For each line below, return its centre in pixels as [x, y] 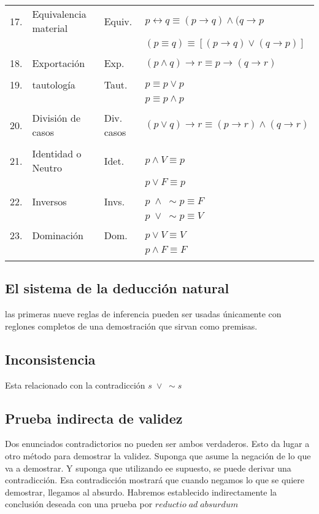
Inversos [49, 201]
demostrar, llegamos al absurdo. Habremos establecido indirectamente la [141, 492]
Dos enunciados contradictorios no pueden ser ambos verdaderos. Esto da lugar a [157, 444]
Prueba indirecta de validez [94, 418]
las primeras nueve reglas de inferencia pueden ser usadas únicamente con [143, 314]
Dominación [58, 235]
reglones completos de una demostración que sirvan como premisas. [131, 326]
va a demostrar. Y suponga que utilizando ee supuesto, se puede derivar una [148, 468]
